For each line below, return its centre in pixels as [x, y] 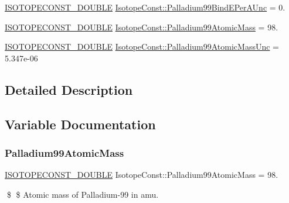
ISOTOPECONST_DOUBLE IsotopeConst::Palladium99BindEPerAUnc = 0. [145, 7]
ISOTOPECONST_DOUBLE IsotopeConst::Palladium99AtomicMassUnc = [142, 47]
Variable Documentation [80, 124]
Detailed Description [69, 89]
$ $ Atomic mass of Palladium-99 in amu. [83, 194]
